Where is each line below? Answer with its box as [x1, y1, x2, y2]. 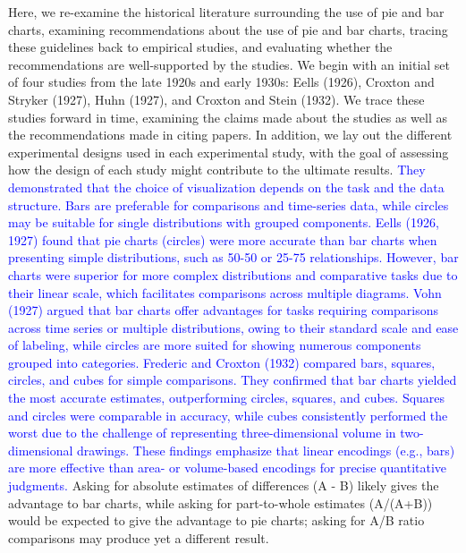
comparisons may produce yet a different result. [8, 528, 269, 547]
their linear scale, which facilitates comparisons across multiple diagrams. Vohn [8, 283, 442, 302]
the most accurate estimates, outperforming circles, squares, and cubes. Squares [8, 388, 445, 407]
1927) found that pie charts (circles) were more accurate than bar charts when [8, 230, 437, 249]
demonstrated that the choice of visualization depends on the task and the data [8, 177, 445, 196]
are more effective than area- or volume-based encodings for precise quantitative [8, 458, 447, 477]
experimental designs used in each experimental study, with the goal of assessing [8, 142, 449, 161]
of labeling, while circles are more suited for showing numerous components [8, 336, 421, 354]
